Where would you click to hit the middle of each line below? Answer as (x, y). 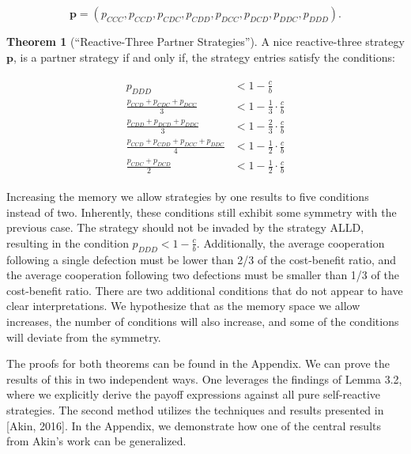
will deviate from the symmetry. (84, 337)
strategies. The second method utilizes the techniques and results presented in (195, 409)
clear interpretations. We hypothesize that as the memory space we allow (183, 306)
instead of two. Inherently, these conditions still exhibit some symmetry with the (202, 212)
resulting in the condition (68, 242)
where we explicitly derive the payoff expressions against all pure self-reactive (194, 394)
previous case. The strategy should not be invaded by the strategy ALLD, (185, 227)
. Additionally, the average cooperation (290, 242)
